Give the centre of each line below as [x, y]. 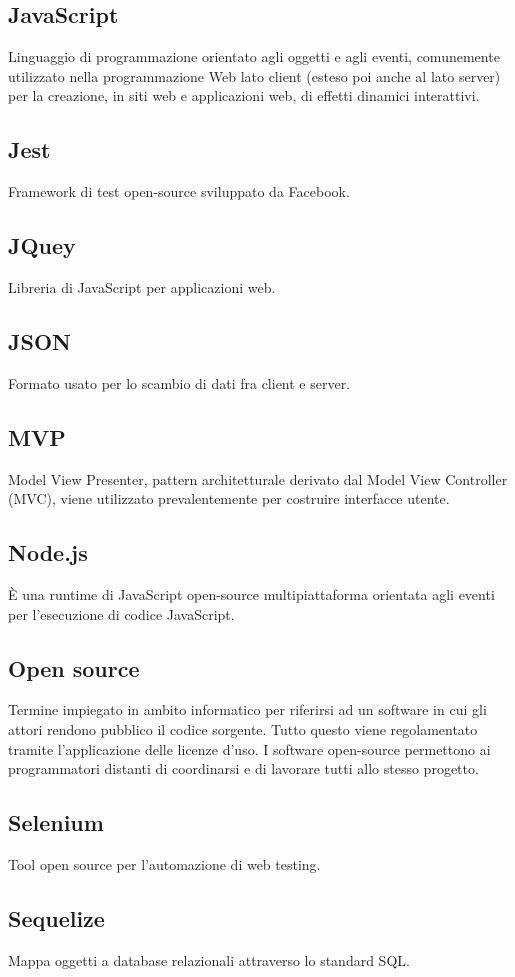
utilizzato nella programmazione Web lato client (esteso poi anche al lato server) [254, 75]
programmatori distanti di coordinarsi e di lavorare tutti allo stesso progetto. [243, 768]
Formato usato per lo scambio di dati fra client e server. [179, 382]
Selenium [56, 822]
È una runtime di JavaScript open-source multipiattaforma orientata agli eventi [251, 593]
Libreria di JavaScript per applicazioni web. [142, 286]
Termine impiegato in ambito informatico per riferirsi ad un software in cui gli [247, 709]
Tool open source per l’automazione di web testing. [164, 863]
